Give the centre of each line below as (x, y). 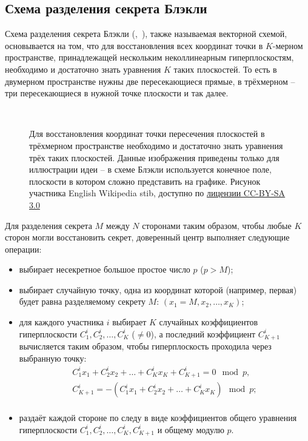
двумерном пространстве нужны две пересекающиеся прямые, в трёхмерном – (150, 81)
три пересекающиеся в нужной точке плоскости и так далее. (117, 93)
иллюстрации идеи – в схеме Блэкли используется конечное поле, (150, 169)
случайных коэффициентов (209, 322)
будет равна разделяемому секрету (82, 301)
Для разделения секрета (49, 225)
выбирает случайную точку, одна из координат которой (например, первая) (158, 289)
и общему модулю (191, 429)
